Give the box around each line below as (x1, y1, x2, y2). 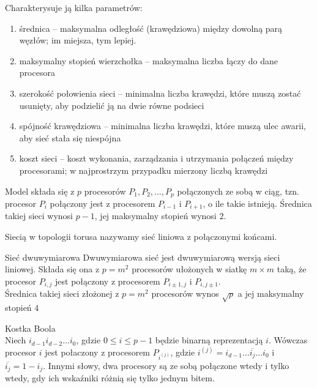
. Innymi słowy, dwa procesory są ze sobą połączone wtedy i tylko (43, 359, 289, 371)
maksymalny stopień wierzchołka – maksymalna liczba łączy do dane (19, 54, 278, 67)
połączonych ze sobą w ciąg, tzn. (177, 184, 299, 197)
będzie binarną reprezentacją (155, 334, 263, 346)
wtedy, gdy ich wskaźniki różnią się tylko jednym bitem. (5, 371, 215, 384)
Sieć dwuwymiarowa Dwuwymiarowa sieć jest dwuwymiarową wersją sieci (5, 250, 280, 263)
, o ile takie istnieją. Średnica (203, 196, 312, 209)
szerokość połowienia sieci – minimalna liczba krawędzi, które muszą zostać (19, 86, 301, 99)
